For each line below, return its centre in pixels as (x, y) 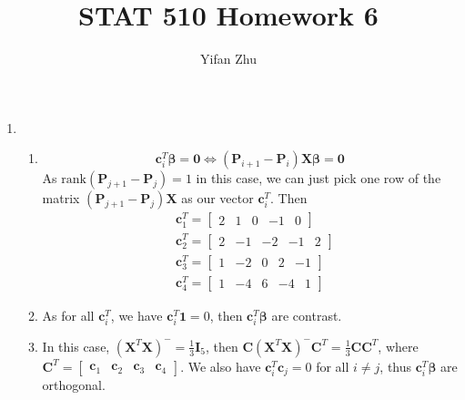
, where (398, 346)
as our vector (217, 198)
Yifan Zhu (228, 59)
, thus (396, 366)
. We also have (221, 366)
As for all (68, 315)
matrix (61, 198)
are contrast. (307, 315)
